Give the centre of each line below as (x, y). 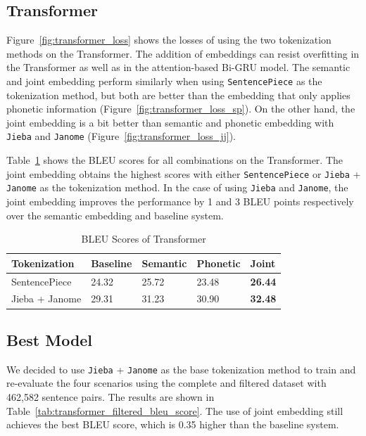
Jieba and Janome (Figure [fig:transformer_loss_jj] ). (121, 136)
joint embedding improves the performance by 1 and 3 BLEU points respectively (180, 201)
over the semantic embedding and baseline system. (115, 215)
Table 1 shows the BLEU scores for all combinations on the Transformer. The (175, 160)
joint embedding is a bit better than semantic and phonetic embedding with (170, 122)
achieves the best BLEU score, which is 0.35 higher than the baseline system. (173, 424)
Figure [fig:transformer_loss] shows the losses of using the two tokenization (169, 40)
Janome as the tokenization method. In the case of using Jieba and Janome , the (177, 187)
